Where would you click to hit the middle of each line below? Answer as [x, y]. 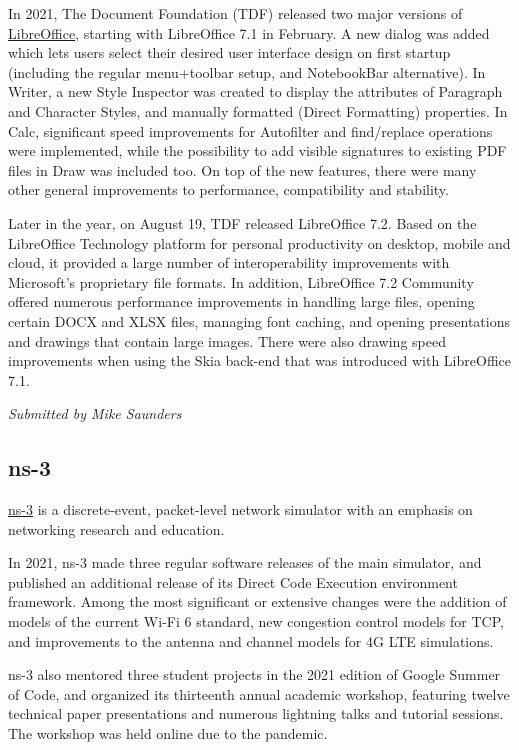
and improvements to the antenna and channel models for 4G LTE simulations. [251, 640]
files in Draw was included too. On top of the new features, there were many [242, 169]
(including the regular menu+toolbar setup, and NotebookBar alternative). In [247, 71]
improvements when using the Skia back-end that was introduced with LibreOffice [259, 360]
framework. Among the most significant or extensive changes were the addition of [257, 601]
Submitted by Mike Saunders [95, 413]
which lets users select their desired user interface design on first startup [229, 52]
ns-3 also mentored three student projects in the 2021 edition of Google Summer [254, 674]
